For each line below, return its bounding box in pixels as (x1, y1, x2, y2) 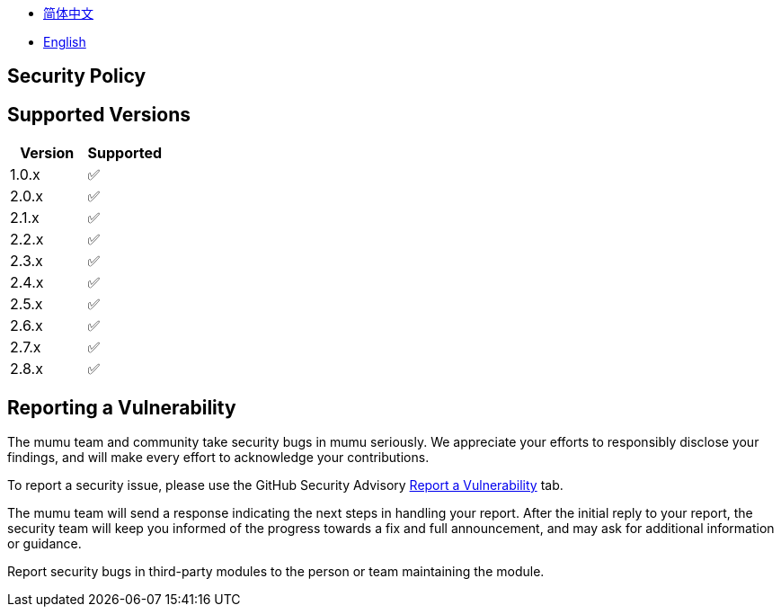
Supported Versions (7, 102, 191, 126)
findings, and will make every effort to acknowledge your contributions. (7, 449, 430, 466)
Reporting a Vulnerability (7, 396, 236, 419)
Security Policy (7, 65, 146, 88)
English (43, 34, 86, 49)
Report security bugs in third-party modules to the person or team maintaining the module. (7, 564, 545, 580)
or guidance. (7, 536, 82, 552)
